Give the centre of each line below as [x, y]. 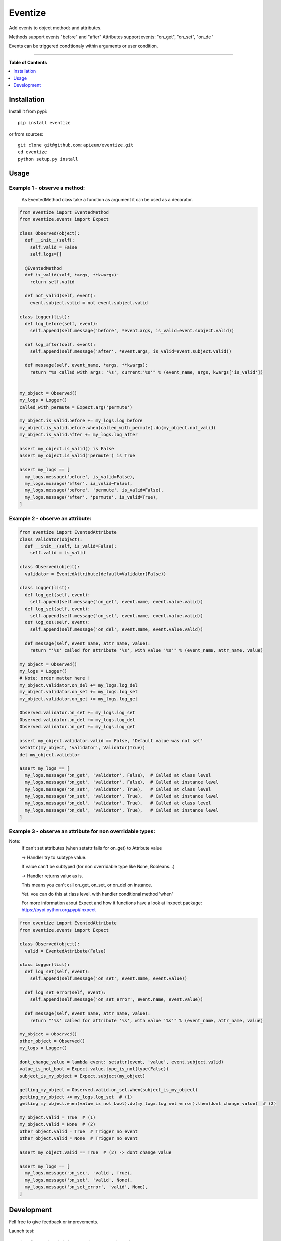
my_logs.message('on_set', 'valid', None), [79, 1180]
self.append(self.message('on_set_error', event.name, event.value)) [116, 1000]
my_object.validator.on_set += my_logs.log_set [78, 692]
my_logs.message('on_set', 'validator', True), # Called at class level [118, 789]
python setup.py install [48, 159]
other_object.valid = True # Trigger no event [78, 1131]
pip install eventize [44, 123]
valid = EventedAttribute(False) [66, 951]
